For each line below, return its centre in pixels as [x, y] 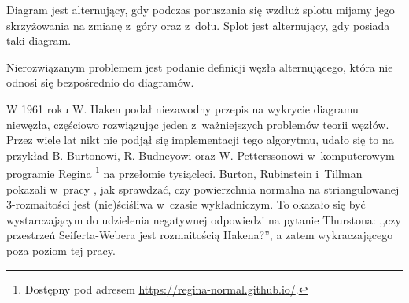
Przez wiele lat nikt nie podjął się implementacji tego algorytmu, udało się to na [200, 140]
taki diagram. [39, 41]
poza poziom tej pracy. [61, 250]
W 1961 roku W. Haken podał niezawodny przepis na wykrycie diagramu [182, 108]
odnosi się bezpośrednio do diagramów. [100, 82]
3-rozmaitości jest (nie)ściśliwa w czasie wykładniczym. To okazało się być [186, 204]
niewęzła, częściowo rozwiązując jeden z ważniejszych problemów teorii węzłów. [198, 124]
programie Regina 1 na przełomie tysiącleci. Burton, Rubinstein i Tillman [184, 172]
